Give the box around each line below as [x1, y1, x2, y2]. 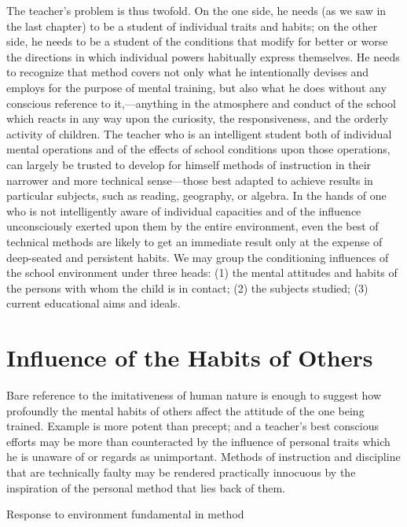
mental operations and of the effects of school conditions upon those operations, [6, 141, 390, 157]
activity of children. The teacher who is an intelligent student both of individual [6, 125, 392, 142]
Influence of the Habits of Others [6, 341, 373, 374]
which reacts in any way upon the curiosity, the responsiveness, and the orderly [6, 110, 388, 127]
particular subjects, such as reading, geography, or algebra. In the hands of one [6, 187, 387, 204]
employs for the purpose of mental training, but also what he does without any [6, 79, 387, 95]
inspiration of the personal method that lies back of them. [6, 479, 285, 496]
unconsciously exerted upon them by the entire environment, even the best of [6, 218, 379, 234]
